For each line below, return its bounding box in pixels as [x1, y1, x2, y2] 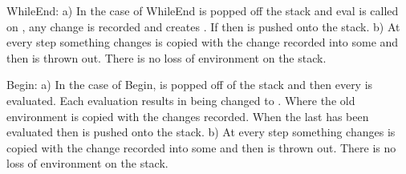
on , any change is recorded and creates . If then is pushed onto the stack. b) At [6, 18, 400, 34]
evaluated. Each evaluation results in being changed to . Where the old [6, 91, 355, 108]
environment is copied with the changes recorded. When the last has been [6, 107, 369, 124]
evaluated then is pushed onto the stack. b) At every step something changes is [6, 123, 396, 140]
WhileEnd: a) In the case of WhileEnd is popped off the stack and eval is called [6, 2, 399, 18]
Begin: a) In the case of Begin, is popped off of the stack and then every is [6, 76, 373, 93]
